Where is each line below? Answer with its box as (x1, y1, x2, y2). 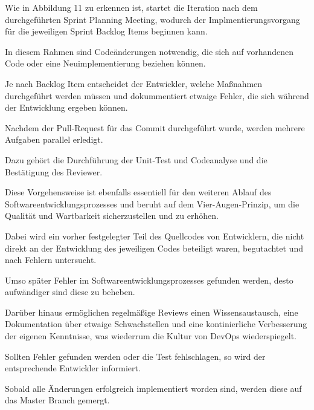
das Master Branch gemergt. (5, 394, 110, 406)
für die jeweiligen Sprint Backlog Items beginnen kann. (5, 25, 208, 37)
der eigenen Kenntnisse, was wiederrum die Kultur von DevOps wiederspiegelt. (5, 330, 296, 342)
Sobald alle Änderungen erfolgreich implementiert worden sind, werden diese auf (5, 382, 302, 394)
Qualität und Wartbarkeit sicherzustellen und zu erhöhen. (5, 209, 219, 222)
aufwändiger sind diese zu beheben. (5, 285, 135, 298)
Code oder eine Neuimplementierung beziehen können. (5, 57, 206, 70)
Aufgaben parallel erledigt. (5, 133, 103, 146)
